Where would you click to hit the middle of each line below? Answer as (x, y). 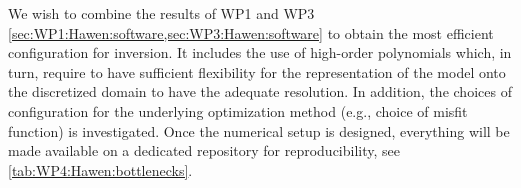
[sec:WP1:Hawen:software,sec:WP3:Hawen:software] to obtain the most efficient (251, 32)
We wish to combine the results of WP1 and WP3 (161, 13)
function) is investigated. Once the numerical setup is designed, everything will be (259, 130)
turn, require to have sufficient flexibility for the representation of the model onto (257, 71)
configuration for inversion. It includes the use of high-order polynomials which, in (260, 52)
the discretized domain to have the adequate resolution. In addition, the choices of (260, 91)
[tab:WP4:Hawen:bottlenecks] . (100, 169)
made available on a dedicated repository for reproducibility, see (204, 150)
